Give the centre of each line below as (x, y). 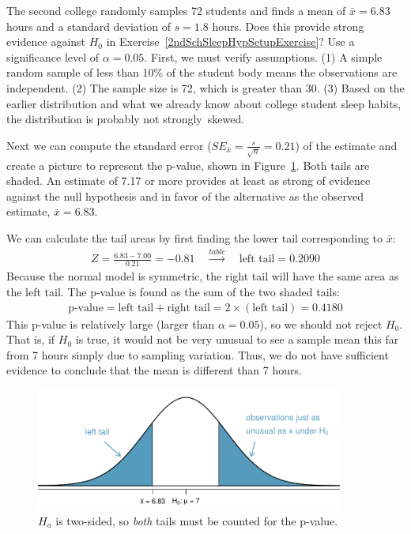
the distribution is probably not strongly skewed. (126, 119)
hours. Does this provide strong (288, 26)
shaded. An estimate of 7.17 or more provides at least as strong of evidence (189, 181)
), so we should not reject (321, 323)
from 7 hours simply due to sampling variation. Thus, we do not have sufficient (198, 354)
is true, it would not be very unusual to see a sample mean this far (237, 339)
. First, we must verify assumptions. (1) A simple (263, 56)
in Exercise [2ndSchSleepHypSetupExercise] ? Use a (230, 41)
